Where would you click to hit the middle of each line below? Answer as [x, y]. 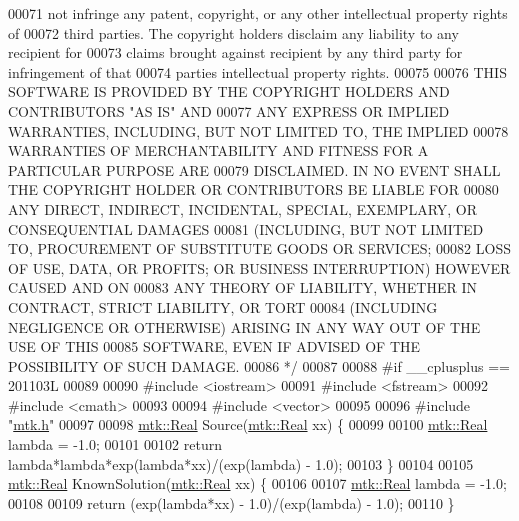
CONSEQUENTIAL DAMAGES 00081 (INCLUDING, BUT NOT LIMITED [246, 228]
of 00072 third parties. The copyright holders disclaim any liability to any [233, 32]
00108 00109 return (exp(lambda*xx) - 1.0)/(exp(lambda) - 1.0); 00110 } [231, 502]
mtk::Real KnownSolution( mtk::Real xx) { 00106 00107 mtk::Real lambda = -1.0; [257, 483]
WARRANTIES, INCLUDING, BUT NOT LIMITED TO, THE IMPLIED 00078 [258, 130]
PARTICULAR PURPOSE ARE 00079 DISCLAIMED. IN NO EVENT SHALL [254, 169]
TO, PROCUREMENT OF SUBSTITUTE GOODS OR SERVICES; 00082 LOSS [259, 248]
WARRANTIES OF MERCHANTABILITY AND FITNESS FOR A [218, 150]
